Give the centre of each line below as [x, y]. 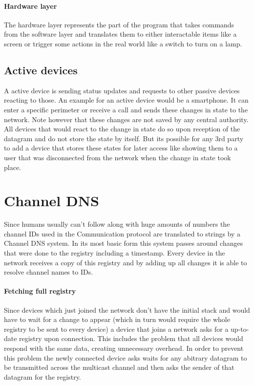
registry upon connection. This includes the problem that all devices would [131, 338]
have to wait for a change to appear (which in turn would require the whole [117, 319]
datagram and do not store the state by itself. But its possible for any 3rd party [124, 138]
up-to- [240, 329]
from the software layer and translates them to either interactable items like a [120, 34]
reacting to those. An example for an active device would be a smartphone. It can [126, 100]
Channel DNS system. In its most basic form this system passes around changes [124, 243]
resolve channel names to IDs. [49, 272]
